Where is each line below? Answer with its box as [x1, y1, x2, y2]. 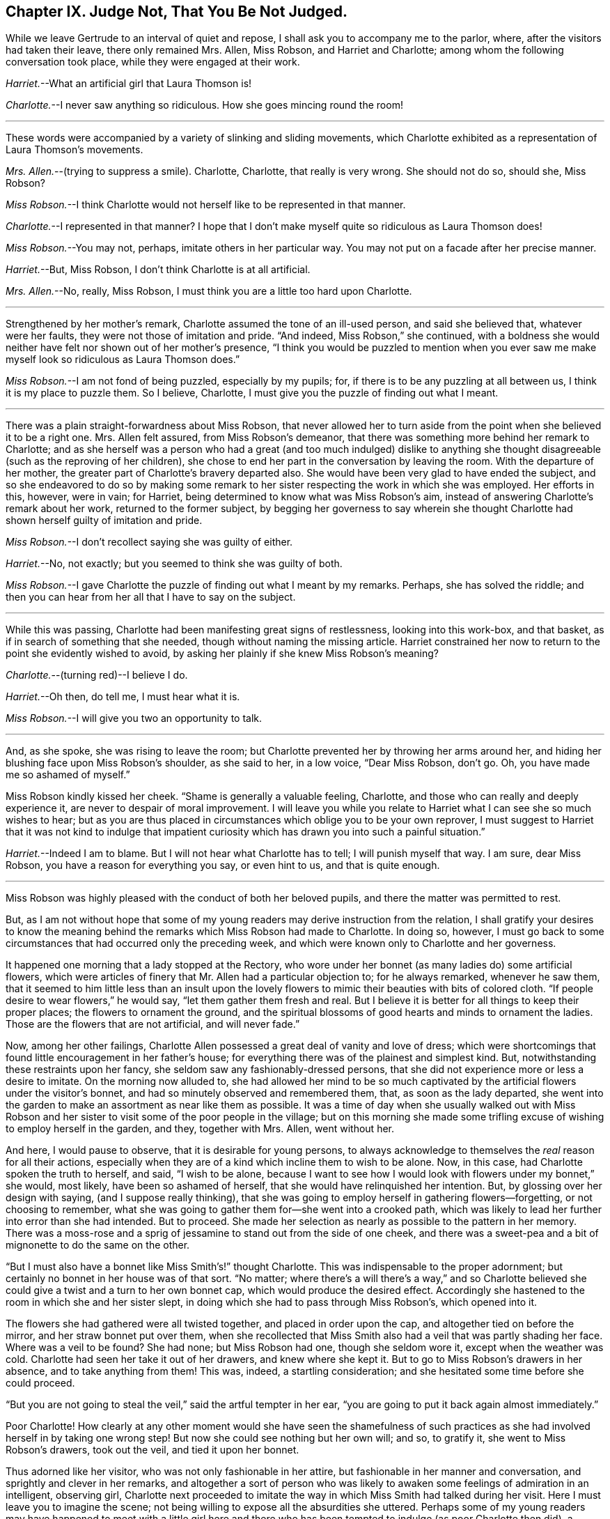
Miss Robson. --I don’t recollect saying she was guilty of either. [6, 536, 293, 548]
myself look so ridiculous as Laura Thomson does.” [6, 353, 240, 366]
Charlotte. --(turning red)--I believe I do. [6, 669, 188, 681]
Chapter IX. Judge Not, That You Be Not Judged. [6, 3, 348, 20]
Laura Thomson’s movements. [6, 144, 143, 156]
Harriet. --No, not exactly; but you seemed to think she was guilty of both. [6, 557, 343, 570]
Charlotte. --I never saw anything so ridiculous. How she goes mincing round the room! [6, 99, 403, 111]
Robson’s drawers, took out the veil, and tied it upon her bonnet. [6, 1444, 299, 1456]
